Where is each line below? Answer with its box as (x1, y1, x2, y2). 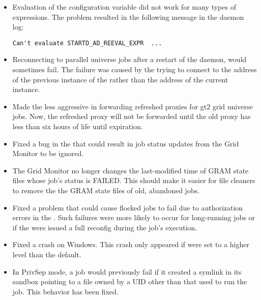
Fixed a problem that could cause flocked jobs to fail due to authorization (12, 202, 243, 213)
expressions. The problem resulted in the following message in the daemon (12, 11, 244, 22)
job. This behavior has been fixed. (12, 286, 119, 296)
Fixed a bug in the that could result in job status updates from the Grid (12, 138, 239, 148)
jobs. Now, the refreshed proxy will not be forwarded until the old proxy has (12, 111, 251, 122)
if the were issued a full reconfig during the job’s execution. (12, 222, 197, 232)
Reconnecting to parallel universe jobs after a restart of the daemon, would (12, 54, 247, 65)
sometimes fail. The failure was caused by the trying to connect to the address (12, 64, 257, 75)
